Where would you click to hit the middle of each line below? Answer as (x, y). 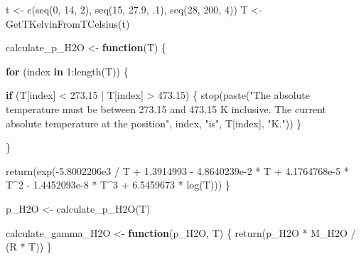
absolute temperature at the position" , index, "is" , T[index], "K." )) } (154, 123)
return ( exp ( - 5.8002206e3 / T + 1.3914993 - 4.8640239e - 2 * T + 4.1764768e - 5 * (177, 170)
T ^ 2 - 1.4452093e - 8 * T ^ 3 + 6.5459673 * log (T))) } (118, 185)
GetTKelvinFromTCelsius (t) (68, 23)
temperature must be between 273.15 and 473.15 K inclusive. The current (166, 109)
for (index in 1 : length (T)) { (67, 71)
